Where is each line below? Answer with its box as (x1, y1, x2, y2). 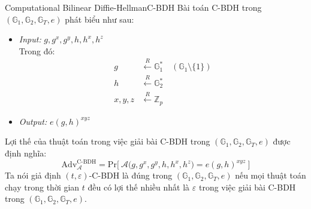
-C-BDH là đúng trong (89, 169, 173, 182)
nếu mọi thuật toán (235, 169, 306, 182)
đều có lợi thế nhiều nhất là (87, 180, 190, 193)
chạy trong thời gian (5, 180, 80, 193)
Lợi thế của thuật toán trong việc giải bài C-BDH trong (5, 135, 210, 147)
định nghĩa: (5, 146, 47, 159)
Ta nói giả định (5, 169, 61, 182)
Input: (19, 33, 41, 45)
